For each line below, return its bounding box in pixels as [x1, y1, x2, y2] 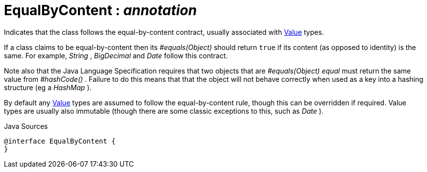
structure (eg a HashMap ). [4, 83, 92, 92]
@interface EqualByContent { [4, 137, 116, 145]
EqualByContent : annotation [4, 2, 197, 19]
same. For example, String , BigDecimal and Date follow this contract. [4, 51, 228, 60]
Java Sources [4, 122, 48, 130]
